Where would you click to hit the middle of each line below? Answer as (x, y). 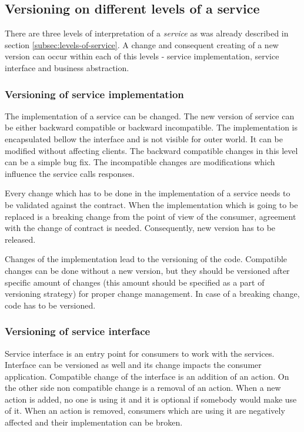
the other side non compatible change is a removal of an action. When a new (143, 388)
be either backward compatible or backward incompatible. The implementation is (151, 127)
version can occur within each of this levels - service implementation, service (142, 56)
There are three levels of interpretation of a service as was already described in (147, 33)
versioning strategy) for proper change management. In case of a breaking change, (152, 294)
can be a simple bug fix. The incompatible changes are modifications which (140, 162)
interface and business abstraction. (67, 67)
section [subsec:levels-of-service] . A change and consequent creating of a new (142, 44)
